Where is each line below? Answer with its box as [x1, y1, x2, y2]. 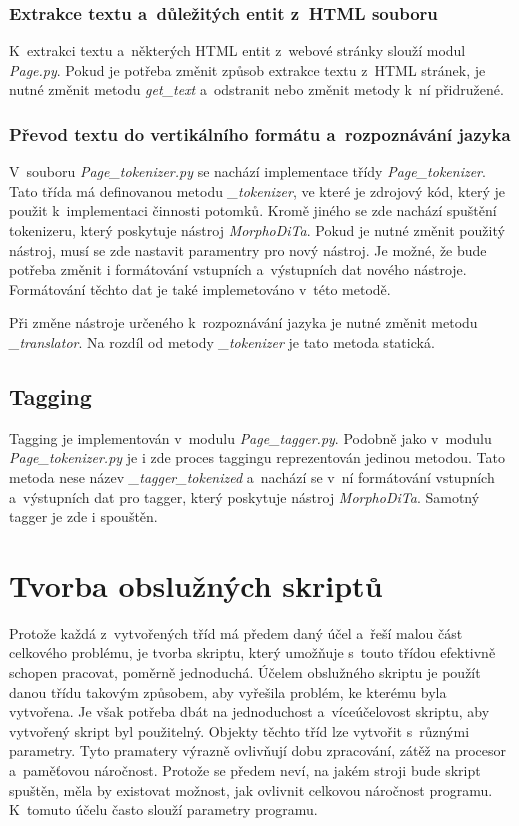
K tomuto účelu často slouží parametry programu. [9, 799, 318, 820]
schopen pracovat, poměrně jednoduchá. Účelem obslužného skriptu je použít [9, 662, 481, 683]
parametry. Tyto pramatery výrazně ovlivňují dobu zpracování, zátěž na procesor [9, 740, 507, 761]
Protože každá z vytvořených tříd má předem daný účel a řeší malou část [9, 622, 463, 643]
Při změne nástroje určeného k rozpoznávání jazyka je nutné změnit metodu [9, 312, 478, 333]
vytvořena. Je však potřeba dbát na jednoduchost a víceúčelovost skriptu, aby [9, 701, 490, 722]
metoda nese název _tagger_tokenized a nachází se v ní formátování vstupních [9, 466, 495, 487]
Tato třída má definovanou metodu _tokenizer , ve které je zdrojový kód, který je [9, 180, 505, 201]
